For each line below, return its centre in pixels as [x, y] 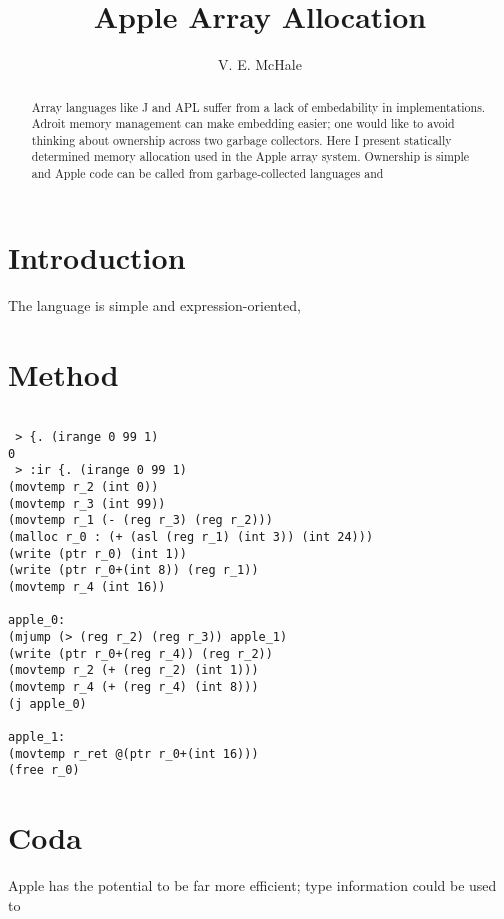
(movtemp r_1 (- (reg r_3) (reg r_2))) [140, 520]
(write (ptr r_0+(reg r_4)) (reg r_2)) [140, 653]
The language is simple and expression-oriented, [154, 304]
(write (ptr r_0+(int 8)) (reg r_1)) [133, 570]
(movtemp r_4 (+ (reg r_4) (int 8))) [133, 686]
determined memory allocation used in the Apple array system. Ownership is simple [250, 156]
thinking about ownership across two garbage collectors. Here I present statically [241, 139]
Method [63, 373]
